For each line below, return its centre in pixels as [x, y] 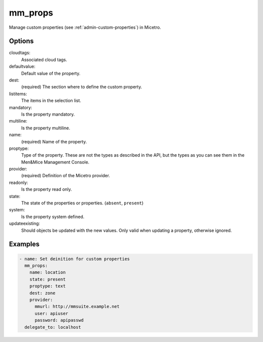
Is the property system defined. [53, 217]
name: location [47, 272]
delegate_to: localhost [53, 327]
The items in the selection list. [51, 101]
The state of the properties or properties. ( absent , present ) [82, 203]
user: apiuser [51, 313]
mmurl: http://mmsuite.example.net [77, 307]
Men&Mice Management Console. [55, 162]
